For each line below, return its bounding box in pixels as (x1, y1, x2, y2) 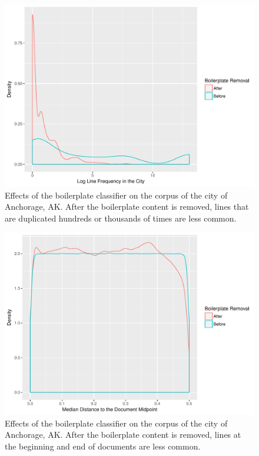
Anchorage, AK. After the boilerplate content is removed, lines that (5, 200, 249, 213)
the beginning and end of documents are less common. (5, 440, 201, 452)
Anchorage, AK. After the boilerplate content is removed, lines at (5, 428, 241, 441)
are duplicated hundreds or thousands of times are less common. (5, 212, 237, 224)
